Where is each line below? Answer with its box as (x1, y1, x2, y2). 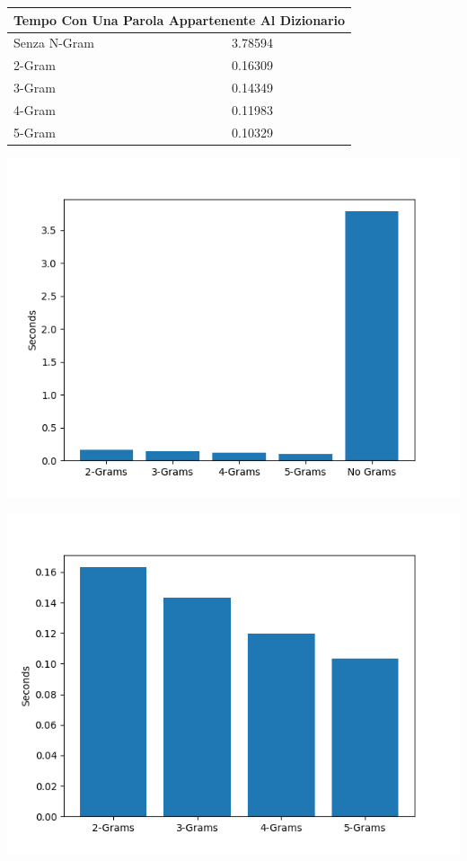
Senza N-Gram (13, 33, 94, 52)
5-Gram (13, 122, 56, 141)
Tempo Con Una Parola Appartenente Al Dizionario (13, 10, 346, 29)
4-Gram (13, 100, 56, 119)
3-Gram (13, 78, 56, 97)
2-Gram (13, 56, 56, 75)
